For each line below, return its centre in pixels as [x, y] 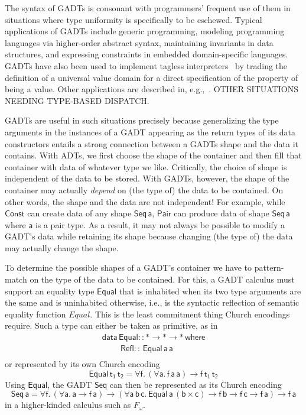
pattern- [269, 268]
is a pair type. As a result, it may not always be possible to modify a [160, 224]
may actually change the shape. [62, 247]
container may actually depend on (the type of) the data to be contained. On [144, 189]
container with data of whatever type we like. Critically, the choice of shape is [146, 166]
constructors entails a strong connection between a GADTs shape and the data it [152, 143]
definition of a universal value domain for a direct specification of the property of [152, 77]
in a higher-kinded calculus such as [68, 405]
